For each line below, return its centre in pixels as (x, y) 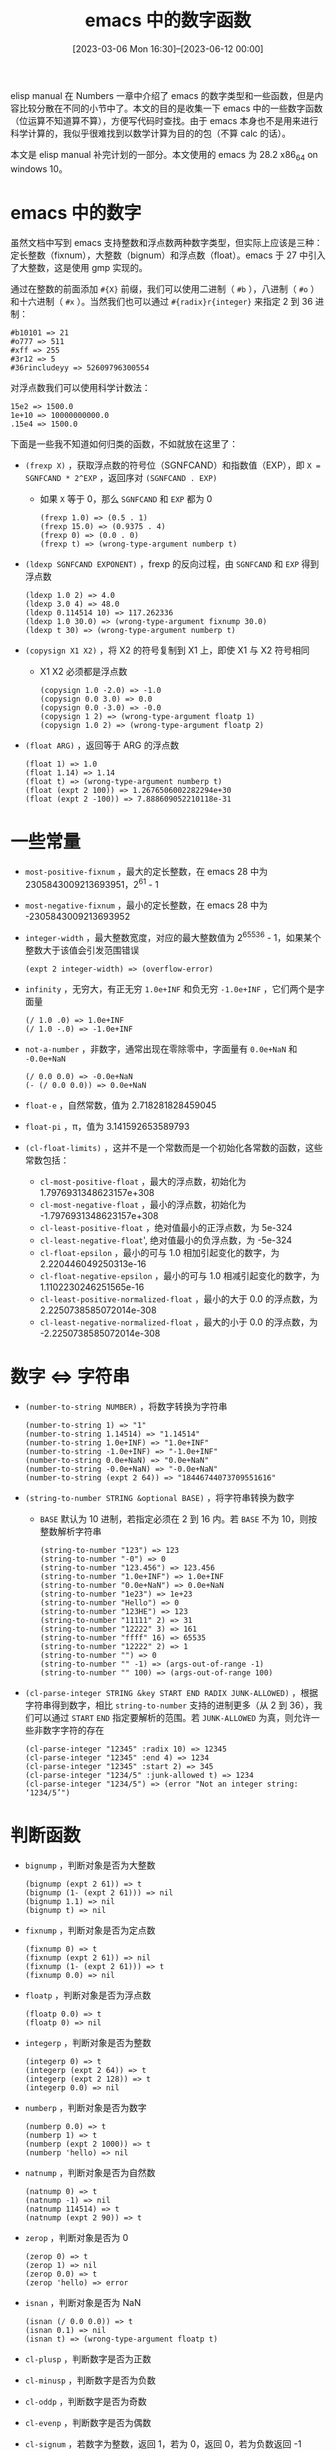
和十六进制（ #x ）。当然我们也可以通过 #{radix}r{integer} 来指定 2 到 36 (161, 301)
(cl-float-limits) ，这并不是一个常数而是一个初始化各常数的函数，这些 (173, 1147)
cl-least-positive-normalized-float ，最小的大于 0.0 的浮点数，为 (178, 1298)
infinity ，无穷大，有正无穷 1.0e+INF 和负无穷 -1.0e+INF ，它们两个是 (170, 988)
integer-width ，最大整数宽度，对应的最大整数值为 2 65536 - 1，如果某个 (173, 936)
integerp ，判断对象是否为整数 (88, 2042)
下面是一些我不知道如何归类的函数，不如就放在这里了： (124, 443)
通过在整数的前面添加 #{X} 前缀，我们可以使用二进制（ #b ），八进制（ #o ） (165, 288)
